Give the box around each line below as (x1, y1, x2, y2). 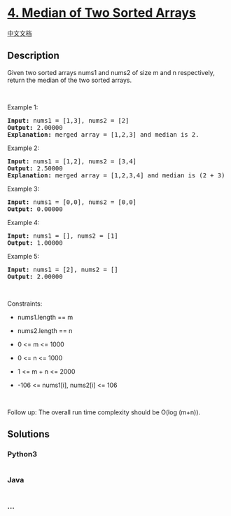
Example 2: (7, 144, 40, 152)
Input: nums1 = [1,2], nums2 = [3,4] (7, 157, 137, 165)
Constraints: (7, 299, 43, 308)
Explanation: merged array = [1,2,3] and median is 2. (7, 130, 199, 138)
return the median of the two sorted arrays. (7, 76, 132, 84)
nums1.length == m (17, 313, 73, 321)
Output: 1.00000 (7, 238, 63, 247)
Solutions (7, 428, 50, 440)
